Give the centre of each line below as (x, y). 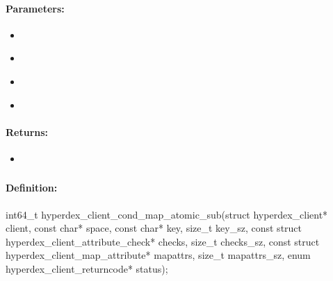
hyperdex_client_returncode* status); (87, 269)
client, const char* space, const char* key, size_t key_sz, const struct (154, 228)
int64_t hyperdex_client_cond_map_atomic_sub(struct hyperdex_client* (167, 214)
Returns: (27, 131)
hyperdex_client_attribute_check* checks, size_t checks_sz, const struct (163, 241)
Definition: (32, 188)
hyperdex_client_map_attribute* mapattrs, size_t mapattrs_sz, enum (158, 255)
